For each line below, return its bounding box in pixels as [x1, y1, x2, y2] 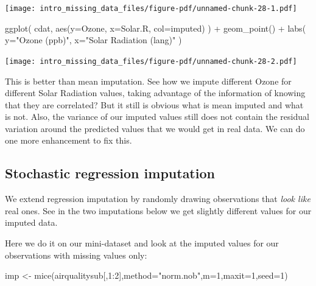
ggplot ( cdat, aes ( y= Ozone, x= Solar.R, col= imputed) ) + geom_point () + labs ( [5, 21, 306, 34]
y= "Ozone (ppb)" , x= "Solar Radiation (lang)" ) [5, 33, 182, 46]
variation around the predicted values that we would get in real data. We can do [5, 122, 305, 134]
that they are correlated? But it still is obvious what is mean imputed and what [5, 98, 304, 111]
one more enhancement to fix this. [5, 134, 132, 147]
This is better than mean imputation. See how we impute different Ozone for [5, 74, 292, 87]
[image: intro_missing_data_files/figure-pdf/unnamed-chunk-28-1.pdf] [5, 4, 297, 13]
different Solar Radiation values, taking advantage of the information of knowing [5, 86, 306, 99]
